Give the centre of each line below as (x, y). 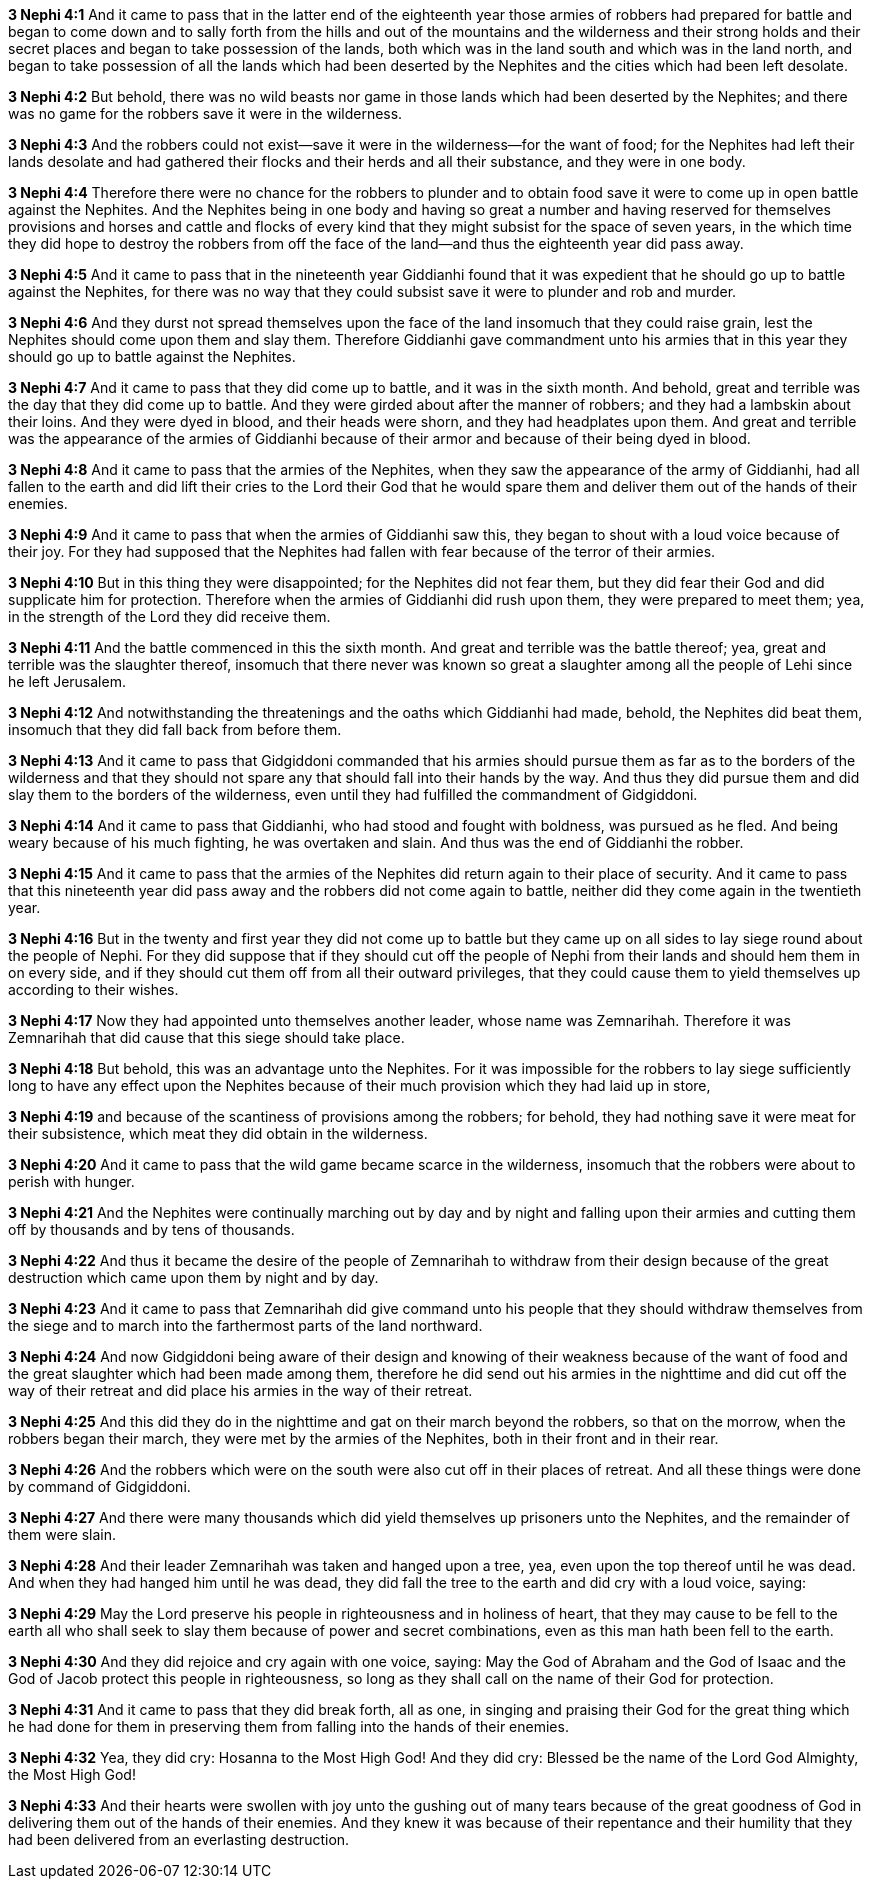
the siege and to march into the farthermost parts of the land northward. (245, 1325)
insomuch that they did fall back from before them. (175, 729)
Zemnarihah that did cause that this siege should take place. (206, 1037)
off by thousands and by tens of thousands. (151, 1229)
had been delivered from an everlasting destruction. (179, 1839)
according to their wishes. (93, 989)
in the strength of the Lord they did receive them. (169, 616)
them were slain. (62, 1534)
